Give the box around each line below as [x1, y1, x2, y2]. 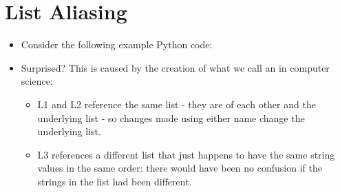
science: [21, 74, 53, 88]
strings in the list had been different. [37, 174, 192, 188]
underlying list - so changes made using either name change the [37, 110, 305, 125]
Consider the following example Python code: [21, 37, 213, 52]
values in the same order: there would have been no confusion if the [37, 161, 322, 175]
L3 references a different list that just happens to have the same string [37, 147, 335, 161]
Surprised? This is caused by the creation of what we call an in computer [21, 60, 330, 74]
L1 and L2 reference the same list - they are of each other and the [37, 96, 316, 111]
